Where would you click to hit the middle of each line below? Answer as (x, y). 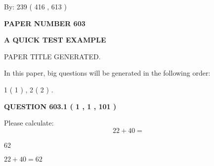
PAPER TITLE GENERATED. (52, 56)
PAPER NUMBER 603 (45, 23)
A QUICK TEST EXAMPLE (55, 40)
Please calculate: (29, 123)
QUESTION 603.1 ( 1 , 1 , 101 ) (60, 106)
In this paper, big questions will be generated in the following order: (107, 73)
